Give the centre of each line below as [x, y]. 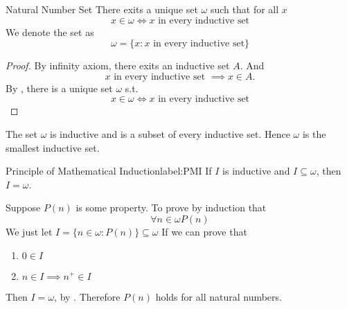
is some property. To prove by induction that [171, 208]
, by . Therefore [87, 296]
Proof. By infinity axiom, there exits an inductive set [118, 65]
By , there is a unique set [59, 88]
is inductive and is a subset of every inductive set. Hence [170, 133]
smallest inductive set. [53, 147]
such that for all [244, 9]
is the [314, 133]
